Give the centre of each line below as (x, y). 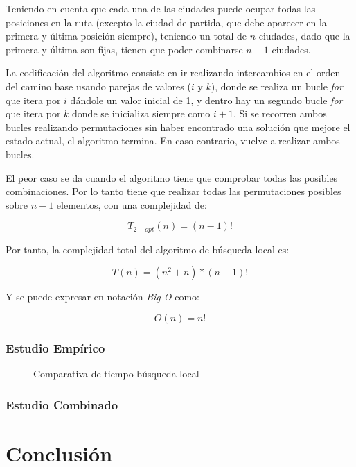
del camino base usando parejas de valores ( (98, 86)
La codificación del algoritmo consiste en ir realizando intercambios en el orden (173, 73)
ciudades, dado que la (304, 36)
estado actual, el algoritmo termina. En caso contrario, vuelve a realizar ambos (173, 141)
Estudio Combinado (62, 404)
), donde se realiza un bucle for (277, 86)
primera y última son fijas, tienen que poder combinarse (124, 49)
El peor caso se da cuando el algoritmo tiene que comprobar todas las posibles (172, 177)
